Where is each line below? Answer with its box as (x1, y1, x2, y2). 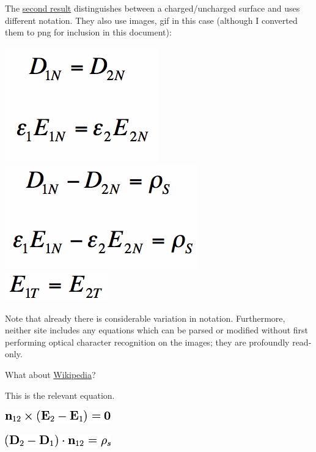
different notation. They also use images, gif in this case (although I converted (5, 13, 298, 26)
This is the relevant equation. (5, 388, 115, 401)
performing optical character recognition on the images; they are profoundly (5, 335, 290, 348)
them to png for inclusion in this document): (5, 26, 172, 39)
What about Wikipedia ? (5, 368, 96, 380)
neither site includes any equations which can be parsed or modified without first (5, 324, 309, 336)
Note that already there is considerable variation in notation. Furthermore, (5, 311, 285, 324)
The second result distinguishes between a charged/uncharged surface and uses (5, 2, 300, 14)
